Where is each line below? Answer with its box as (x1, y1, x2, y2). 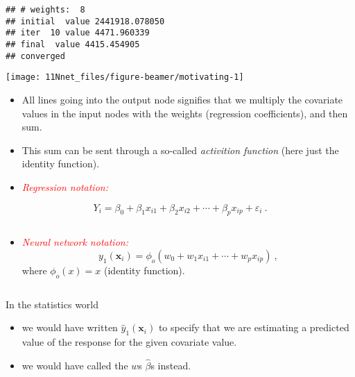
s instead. (150, 358, 191, 372)
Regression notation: (21, 179, 108, 194)
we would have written (21, 320, 118, 335)
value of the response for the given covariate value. (21, 335, 237, 349)
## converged (6, 51, 65, 61)
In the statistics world (6, 296, 99, 311)
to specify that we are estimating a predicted (158, 320, 349, 335)
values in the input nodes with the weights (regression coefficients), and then (21, 106, 348, 120)
